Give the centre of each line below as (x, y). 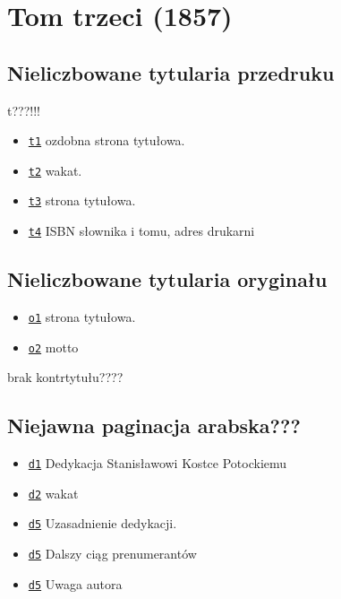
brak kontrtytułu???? (65, 377)
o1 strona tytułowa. (82, 317)
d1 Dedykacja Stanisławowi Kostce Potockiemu (158, 463)
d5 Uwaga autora (75, 583)
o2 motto (53, 347)
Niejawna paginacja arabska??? (154, 425)
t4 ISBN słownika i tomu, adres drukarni (141, 231)
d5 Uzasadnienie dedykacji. (102, 523)
